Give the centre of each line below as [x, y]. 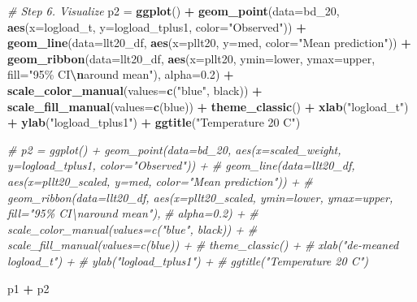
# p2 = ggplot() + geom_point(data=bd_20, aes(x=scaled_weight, [174, 149]
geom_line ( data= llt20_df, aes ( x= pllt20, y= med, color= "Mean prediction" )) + [209, 43]
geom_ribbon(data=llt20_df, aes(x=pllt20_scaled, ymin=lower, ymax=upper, [200, 197]
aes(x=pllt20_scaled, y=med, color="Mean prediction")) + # [160, 181]
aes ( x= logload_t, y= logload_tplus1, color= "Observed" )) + [157, 26]
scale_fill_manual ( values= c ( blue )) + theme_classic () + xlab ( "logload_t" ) [208, 106]
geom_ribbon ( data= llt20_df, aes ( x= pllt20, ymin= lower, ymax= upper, [191, 58]
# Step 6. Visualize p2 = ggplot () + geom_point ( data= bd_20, [174, 11]
